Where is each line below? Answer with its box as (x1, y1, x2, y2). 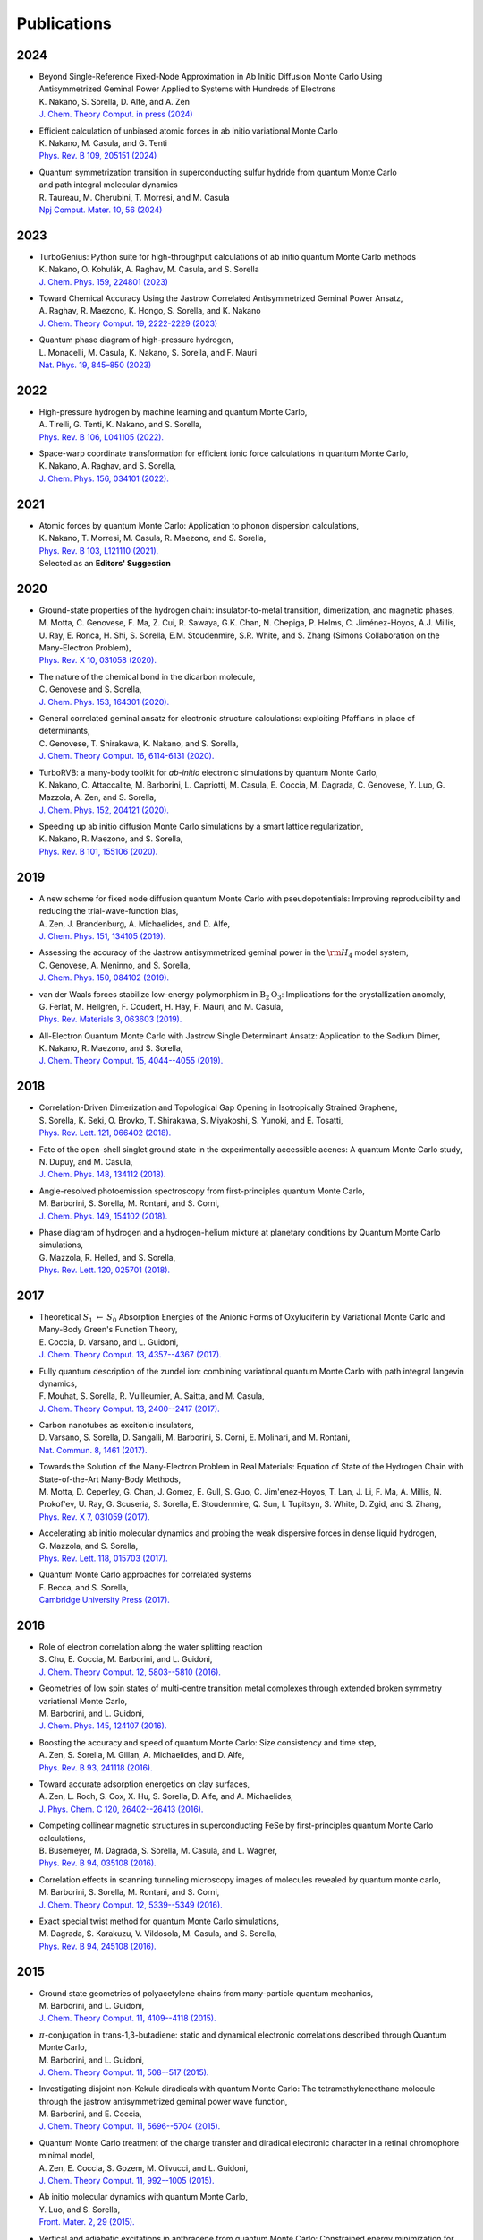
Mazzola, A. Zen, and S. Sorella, (38, 792, 157, 803)
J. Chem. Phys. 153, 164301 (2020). (38, 696, 170, 707)
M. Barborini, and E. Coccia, (38, 2108, 142, 2119)
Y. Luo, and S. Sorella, (38, 2204, 121, 2215)
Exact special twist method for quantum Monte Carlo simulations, (38, 1916, 280, 1926)
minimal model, (38, 2150, 96, 2161)
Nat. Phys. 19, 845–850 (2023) (38, 359, 152, 370)
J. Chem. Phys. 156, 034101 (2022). (38, 473, 169, 484)
